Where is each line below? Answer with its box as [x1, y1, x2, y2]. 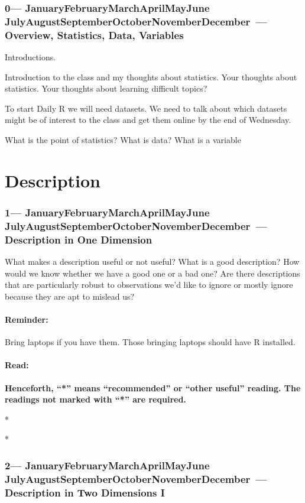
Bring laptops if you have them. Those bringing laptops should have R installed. [5, 336, 296, 348]
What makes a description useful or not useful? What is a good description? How [5, 255, 300, 268]
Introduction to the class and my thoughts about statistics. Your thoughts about [5, 70, 297, 83]
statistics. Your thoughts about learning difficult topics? [5, 82, 207, 95]
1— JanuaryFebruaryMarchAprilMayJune [5, 205, 210, 219]
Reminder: [5, 313, 48, 326]
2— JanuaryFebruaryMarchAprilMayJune [5, 457, 210, 472]
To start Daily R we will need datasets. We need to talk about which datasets [5, 102, 287, 114]
